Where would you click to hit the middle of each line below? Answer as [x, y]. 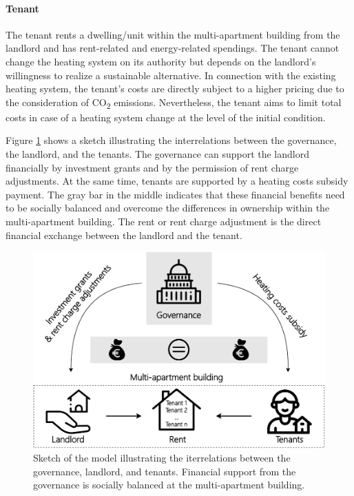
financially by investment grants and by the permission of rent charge [152, 167]
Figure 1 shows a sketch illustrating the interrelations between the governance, [171, 140]
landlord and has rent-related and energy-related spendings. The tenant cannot [173, 48]
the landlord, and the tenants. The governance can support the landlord [157, 154]
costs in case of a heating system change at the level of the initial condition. [166, 117]
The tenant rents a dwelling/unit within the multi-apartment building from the [173, 34]
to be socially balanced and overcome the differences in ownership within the [168, 208]
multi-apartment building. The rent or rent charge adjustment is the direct [164, 221]
